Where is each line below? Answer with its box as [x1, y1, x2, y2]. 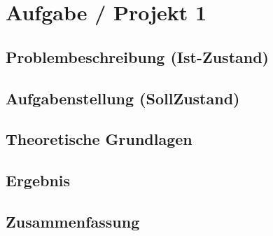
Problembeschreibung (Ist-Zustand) [6, 46, 269, 67]
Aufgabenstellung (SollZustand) [6, 87, 240, 109]
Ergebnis [6, 169, 71, 191]
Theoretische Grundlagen [6, 128, 192, 150]
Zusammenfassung [6, 210, 140, 232]
